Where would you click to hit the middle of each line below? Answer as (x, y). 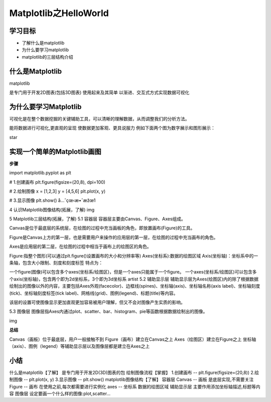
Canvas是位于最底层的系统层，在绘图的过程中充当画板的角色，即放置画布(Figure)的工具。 (102, 228)
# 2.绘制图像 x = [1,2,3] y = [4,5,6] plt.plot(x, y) (57, 191)
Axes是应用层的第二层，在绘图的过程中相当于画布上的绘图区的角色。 (80, 246)
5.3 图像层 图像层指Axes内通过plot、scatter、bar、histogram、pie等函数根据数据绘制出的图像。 (108, 312)
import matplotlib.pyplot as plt (40, 173)
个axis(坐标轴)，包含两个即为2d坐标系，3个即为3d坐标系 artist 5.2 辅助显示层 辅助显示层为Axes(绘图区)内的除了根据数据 (134, 279)
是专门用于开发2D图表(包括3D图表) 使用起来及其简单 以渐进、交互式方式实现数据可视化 (99, 92)
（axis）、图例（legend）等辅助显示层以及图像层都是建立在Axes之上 (80, 346)
